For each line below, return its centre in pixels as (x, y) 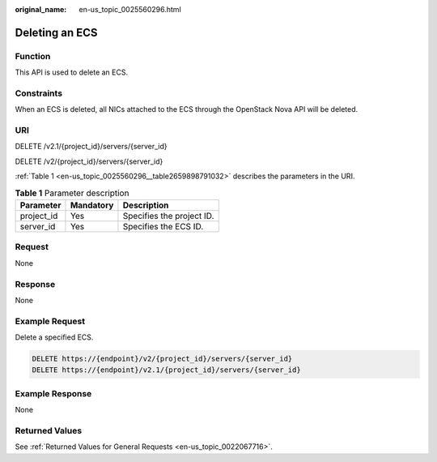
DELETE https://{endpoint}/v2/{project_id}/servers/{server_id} (162, 359)
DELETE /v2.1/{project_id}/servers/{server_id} (91, 147)
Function (33, 56)
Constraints (39, 93)
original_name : (41, 9)
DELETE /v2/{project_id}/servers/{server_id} (89, 161)
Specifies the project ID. (168, 216)
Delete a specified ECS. (54, 337)
